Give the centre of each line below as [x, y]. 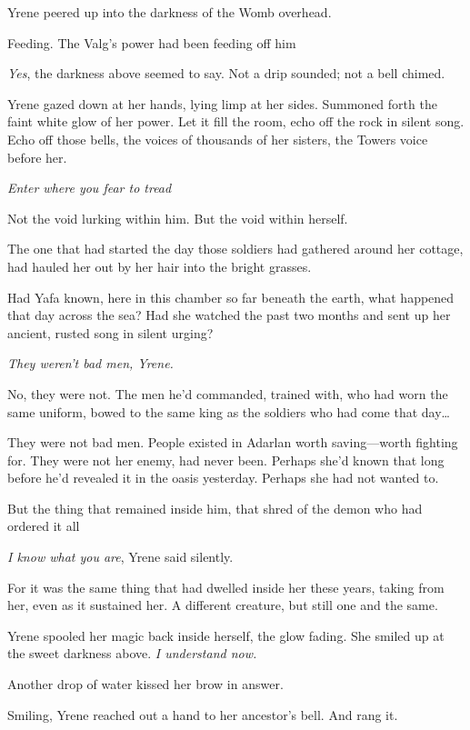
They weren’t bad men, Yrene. [90, 363]
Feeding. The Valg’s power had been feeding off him [152, 42]
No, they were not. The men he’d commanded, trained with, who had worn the [228, 393]
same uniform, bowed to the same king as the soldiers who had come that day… [229, 411]
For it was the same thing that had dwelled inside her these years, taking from [226, 587]
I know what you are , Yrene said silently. [120, 557]
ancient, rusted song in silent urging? [110, 332]
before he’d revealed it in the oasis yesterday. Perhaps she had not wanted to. [223, 478]
